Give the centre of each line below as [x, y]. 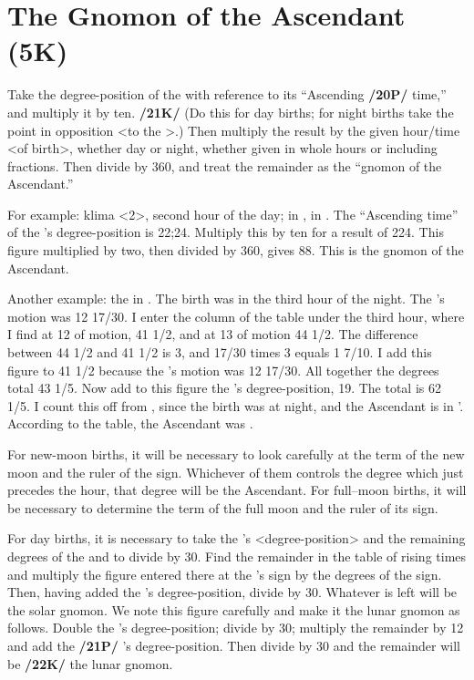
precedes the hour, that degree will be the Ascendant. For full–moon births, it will [237, 490]
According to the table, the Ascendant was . [130, 423]
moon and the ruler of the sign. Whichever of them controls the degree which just [236, 472]
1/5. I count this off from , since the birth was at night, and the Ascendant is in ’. [236, 405]
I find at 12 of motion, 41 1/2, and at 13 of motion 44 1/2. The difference [213, 334]
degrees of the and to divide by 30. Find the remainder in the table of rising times [237, 556]
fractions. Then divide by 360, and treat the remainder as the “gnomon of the [225, 165]
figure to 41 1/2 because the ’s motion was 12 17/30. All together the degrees [223, 370]
